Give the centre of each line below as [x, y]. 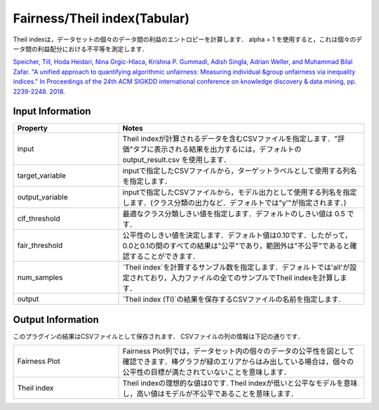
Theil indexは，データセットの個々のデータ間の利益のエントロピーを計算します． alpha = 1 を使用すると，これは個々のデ [188, 39]
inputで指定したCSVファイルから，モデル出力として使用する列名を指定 [240, 192]
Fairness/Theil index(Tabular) [101, 18]
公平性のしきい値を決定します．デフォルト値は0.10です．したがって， [237, 235]
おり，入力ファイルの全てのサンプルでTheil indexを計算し [245, 278]
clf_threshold [39, 219]
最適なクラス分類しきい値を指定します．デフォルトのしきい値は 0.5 [234, 214]
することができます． [165, 256]
